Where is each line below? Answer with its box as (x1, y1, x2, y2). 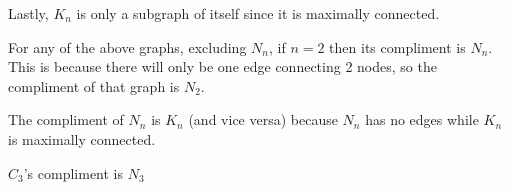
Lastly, (8, 3, 49, 23)
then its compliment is (329, 36, 466, 57)
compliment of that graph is (8, 75, 180, 96)
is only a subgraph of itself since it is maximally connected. (76, 3, 440, 23)
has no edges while (365, 109, 479, 130)
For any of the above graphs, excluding (8, 36, 247, 57)
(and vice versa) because (188, 109, 338, 130)
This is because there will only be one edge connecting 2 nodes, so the (8, 56, 437, 77)
